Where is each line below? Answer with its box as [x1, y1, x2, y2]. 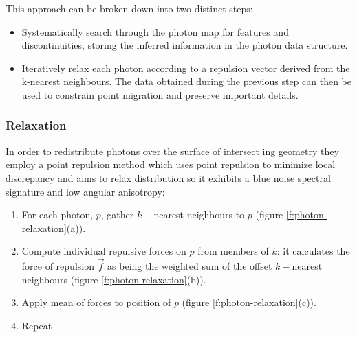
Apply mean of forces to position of [21, 295, 171, 310]
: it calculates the [277, 244, 350, 258]
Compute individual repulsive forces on [21, 244, 186, 258]
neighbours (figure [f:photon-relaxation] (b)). [21, 272, 206, 286]
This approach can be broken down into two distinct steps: [6, 1, 253, 15]
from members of [197, 244, 269, 258]
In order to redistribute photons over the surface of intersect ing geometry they [6, 143, 339, 158]
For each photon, [21, 207, 94, 222]
